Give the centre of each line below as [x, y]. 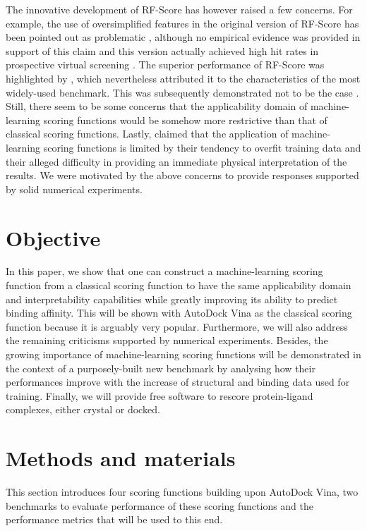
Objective [53, 237]
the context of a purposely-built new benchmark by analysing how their [161, 368]
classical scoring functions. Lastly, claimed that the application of [147, 134]
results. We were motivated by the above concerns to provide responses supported [182, 175]
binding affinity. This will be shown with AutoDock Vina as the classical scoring [179, 313]
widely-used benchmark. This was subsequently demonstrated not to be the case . [182, 92]
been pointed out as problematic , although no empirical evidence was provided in [183, 37]
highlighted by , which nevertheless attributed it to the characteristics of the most [183, 78]
